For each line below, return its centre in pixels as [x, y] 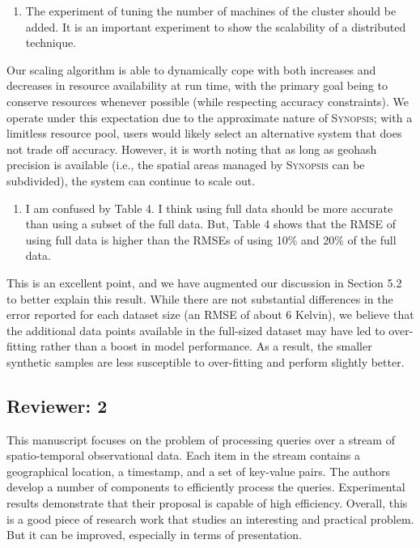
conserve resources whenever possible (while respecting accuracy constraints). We [208, 101]
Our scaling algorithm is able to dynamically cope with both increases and [191, 69]
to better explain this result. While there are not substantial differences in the [200, 298]
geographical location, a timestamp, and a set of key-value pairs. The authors [199, 471]
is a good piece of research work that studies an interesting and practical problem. [210, 518]
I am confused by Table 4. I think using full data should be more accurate [209, 208]
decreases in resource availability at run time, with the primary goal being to [197, 85]
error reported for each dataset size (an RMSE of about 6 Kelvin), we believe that [210, 314]
